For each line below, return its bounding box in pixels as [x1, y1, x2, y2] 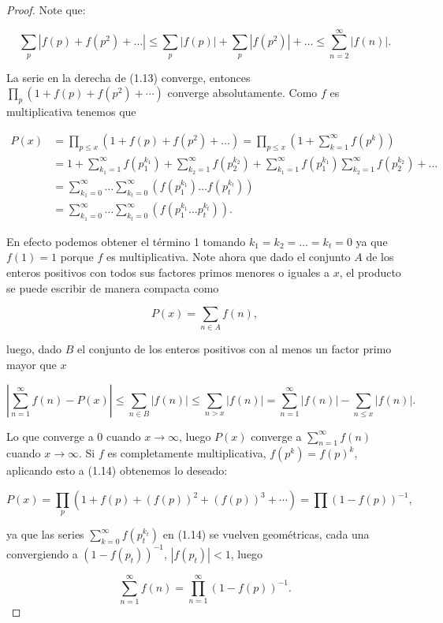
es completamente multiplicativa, [107, 445, 266, 461]
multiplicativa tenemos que [6, 103, 136, 120]
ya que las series [6, 526, 84, 543]
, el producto [339, 263, 401, 280]
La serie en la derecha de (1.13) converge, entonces [6, 69, 251, 85]
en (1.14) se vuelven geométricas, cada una [162, 526, 370, 543]
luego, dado [6, 341, 62, 357]
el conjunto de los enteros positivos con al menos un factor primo [76, 341, 392, 357]
